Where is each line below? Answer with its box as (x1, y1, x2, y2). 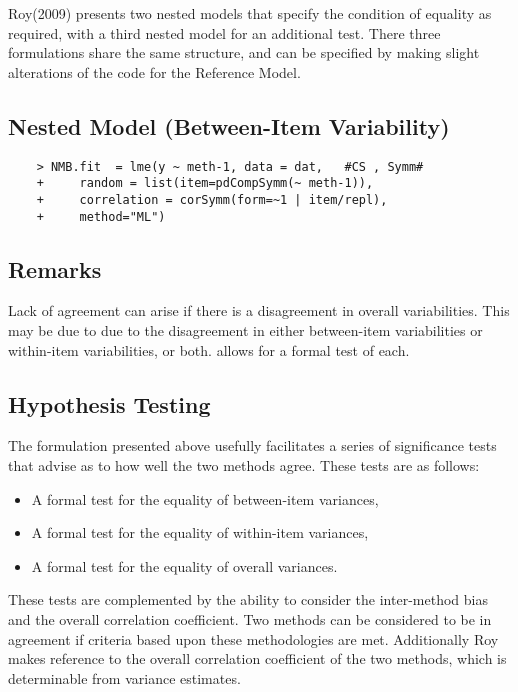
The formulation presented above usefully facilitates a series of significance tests (8, 435, 497, 456)
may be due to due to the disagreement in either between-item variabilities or (8, 320, 483, 340)
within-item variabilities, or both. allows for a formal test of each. (8, 339, 410, 360)
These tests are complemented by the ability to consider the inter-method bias (8, 589, 488, 610)
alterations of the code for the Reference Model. (8, 61, 301, 82)
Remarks (8, 253, 102, 284)
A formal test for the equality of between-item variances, (31, 488, 379, 509)
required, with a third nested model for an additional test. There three (8, 22, 441, 43)
